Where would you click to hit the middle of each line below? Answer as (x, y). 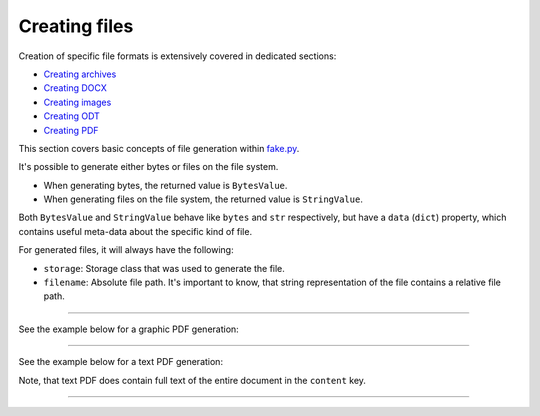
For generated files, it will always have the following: (126, 250)
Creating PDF (71, 130)
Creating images (77, 102)
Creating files (76, 26)
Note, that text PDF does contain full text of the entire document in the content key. (192, 380)
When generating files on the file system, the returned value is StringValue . (203, 199)
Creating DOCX (75, 88)
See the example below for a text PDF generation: (121, 362)
